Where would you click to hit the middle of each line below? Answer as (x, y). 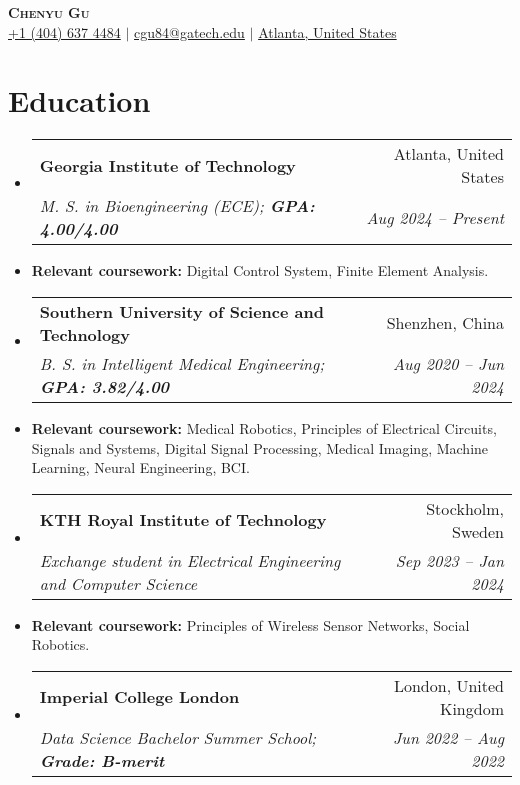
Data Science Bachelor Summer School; (178, 737)
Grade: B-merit (102, 760)
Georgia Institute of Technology (167, 165)
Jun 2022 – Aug (448, 737)
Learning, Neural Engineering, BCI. (140, 467)
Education (79, 100)
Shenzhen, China (445, 323)
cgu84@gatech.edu (189, 31)
